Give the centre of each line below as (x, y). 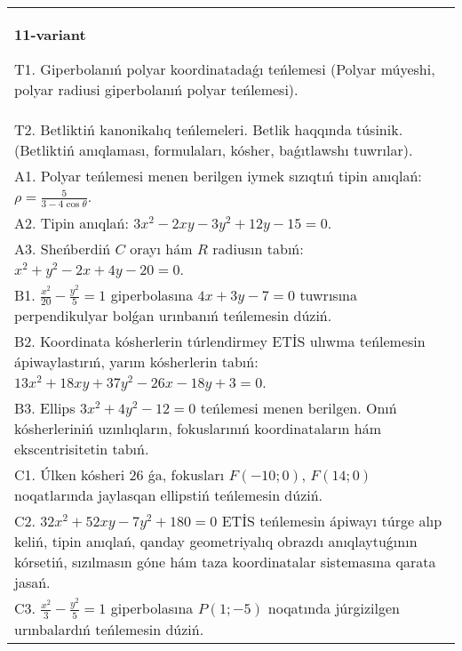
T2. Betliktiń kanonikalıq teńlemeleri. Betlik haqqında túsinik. (209, 129)
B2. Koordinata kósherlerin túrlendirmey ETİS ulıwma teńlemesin (220, 342)
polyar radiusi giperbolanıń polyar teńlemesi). (156, 89)
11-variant (50, 34)
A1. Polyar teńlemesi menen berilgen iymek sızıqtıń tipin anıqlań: (218, 176)
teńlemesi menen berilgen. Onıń (299, 408)
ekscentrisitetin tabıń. (82, 449)
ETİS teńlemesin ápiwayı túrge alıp (332, 521)
